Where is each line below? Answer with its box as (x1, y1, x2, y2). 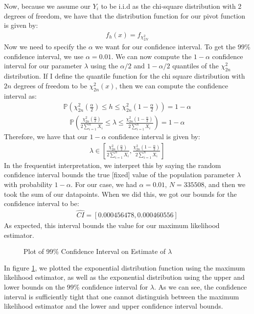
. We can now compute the (111, 51, 192, 61)
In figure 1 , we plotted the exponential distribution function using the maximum (4, 262, 245, 272)
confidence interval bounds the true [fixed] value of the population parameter (4, 169, 235, 180)
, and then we (204, 179, 246, 189)
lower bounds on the (4, 282, 65, 292)
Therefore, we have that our (4, 131, 88, 142)
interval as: (4, 90, 37, 101)
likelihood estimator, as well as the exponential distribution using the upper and (4, 272, 245, 282)
